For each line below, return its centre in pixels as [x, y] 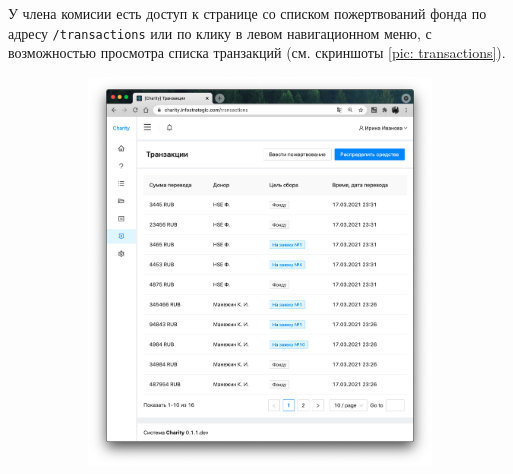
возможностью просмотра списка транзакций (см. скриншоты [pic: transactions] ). [257, 52]
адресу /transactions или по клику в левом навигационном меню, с [220, 32]
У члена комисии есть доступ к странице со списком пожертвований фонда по [247, 13]
